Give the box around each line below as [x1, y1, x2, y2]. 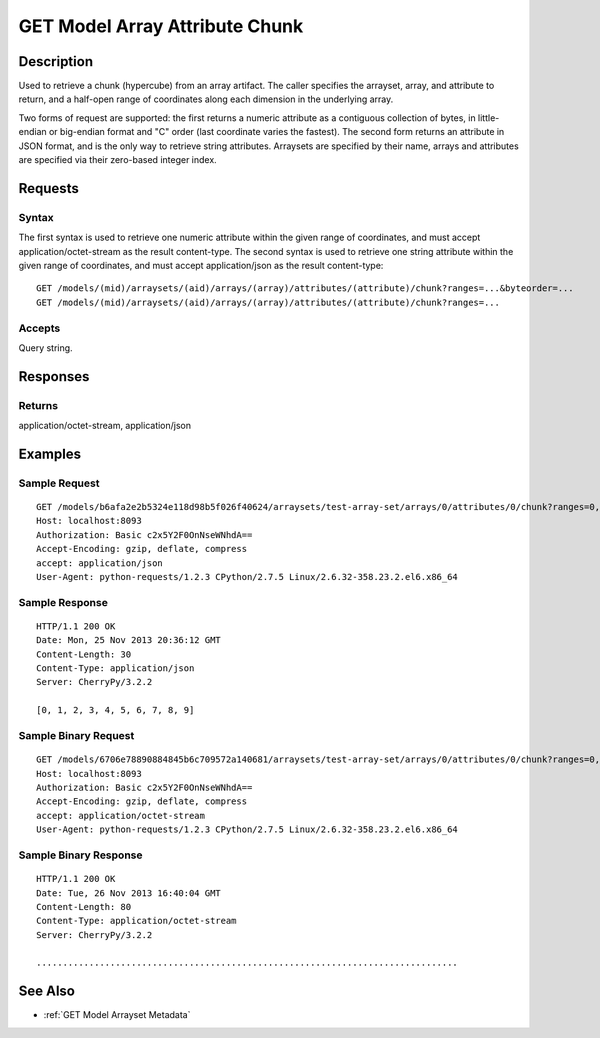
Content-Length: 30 [36, 648, 132, 660]
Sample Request [18, 476, 100, 490]
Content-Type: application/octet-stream [36, 915, 237, 927]
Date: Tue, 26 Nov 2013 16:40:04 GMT [36, 887, 222, 899]
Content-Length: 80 [36, 901, 132, 912]
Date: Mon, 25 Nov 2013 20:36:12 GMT [36, 635, 222, 646]
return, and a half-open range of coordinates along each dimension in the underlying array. [18, 93, 394, 105]
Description [18, 53, 94, 70]
